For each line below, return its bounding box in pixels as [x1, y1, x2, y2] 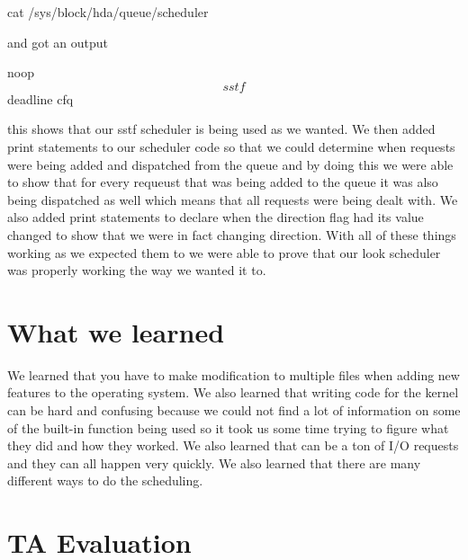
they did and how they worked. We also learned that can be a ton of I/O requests [7, 436, 459, 455]
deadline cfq [7, 89, 74, 108]
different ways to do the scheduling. [7, 471, 203, 490]
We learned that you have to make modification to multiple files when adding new [7, 365, 460, 384]
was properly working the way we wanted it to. [7, 261, 266, 280]
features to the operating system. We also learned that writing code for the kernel [7, 383, 459, 402]
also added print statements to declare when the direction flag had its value [7, 208, 424, 227]
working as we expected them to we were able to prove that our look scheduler [7, 243, 441, 262]
